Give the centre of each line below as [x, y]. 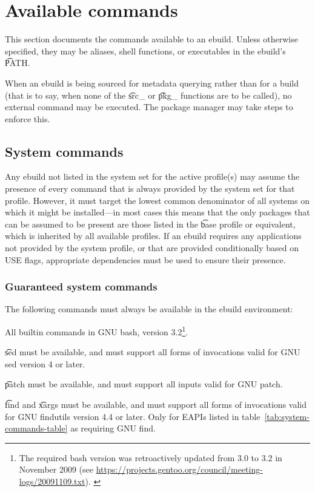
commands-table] [36, 428]
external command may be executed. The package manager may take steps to [149, 107]
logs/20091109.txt [52, 481]
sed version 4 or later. [45, 363]
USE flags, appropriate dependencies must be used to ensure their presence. [145, 259]
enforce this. [28, 118]
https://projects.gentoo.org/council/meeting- [179, 469]
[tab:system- [287, 416]
